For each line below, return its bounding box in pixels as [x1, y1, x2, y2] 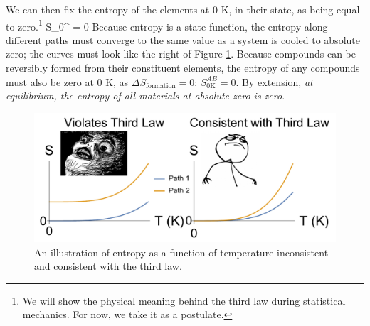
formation [146, 82, 176, 90]
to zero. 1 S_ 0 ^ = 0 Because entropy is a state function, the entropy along [6, 16, 328, 33]
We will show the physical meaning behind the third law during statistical [22, 293, 346, 308]
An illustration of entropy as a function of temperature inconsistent [34, 244, 329, 259]
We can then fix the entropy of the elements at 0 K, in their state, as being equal [6, 2, 360, 16]
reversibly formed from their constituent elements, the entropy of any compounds [6, 60, 360, 75]
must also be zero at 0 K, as [6, 74, 129, 89]
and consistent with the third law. [34, 259, 182, 273]
